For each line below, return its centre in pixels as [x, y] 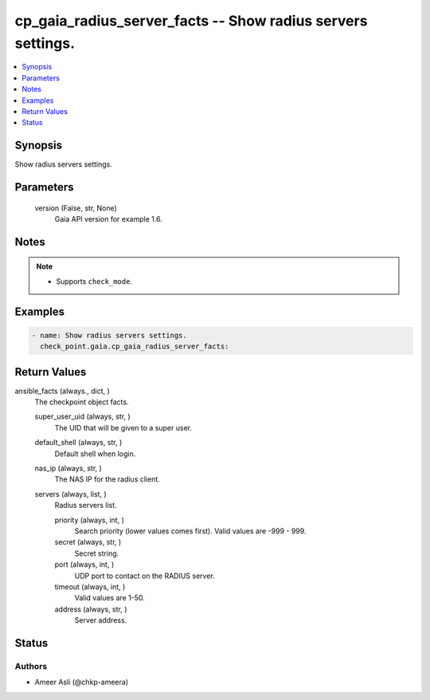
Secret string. [97, 553]
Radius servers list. [86, 505]
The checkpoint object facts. [82, 402]
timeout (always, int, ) [90, 587]
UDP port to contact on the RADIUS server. [145, 576]
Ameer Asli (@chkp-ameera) [82, 682]
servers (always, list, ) [70, 494]
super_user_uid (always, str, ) [82, 417]
